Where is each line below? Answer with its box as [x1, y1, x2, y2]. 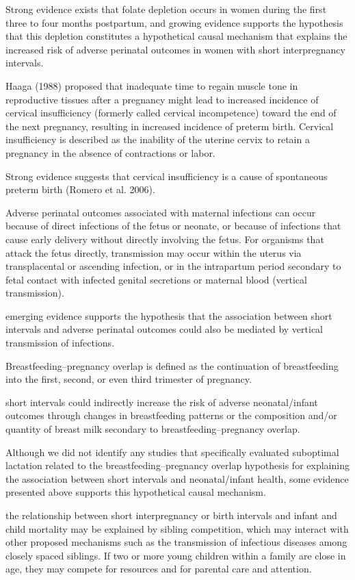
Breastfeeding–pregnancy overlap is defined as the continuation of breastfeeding [5, 358, 339, 373]
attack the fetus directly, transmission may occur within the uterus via [5, 245, 302, 260]
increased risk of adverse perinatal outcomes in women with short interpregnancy [5, 42, 345, 56]
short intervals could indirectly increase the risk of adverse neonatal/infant [5, 394, 318, 409]
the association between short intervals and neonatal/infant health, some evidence [5, 471, 349, 486]
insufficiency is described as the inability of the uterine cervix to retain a [5, 132, 310, 147]
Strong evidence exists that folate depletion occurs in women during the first [5, 2, 327, 16]
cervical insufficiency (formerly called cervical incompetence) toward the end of [5, 105, 337, 120]
